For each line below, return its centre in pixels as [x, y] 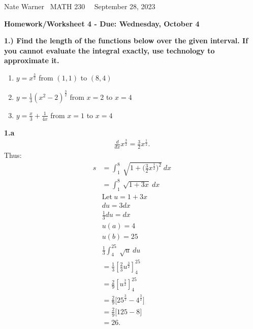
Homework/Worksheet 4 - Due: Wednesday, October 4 [102, 23]
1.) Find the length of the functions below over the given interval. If [126, 40]
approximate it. [32, 60]
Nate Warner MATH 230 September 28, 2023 [80, 6]
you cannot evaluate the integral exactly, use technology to [109, 50]
